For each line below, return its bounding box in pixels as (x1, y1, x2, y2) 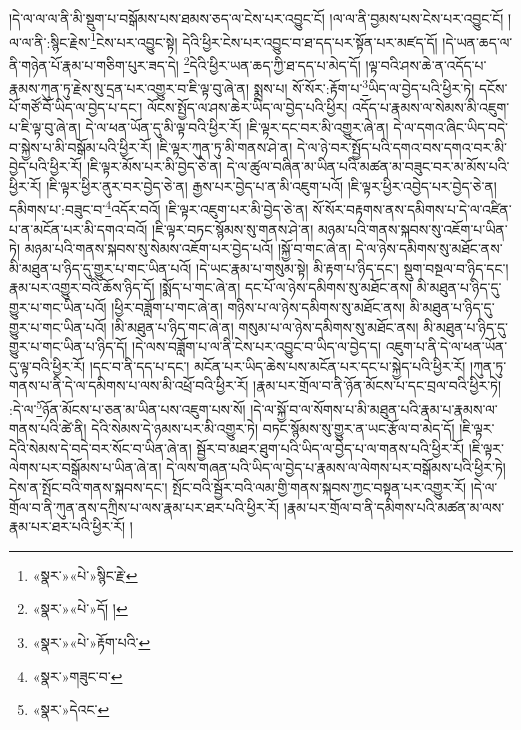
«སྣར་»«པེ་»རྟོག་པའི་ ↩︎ (32, 631, 151, 652)
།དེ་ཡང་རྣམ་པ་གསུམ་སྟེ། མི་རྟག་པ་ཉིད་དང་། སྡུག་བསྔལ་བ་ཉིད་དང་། (196, 257, 509, 278)
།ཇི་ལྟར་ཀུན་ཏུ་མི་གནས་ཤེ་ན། (156, 136, 293, 157)
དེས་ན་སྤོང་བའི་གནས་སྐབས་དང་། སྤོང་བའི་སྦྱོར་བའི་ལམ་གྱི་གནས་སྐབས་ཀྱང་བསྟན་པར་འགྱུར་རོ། (9, 476, 467, 497)
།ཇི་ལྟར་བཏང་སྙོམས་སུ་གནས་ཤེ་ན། (152, 218, 314, 239)
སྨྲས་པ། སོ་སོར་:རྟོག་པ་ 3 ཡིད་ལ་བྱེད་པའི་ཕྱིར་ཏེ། (253, 75, 475, 98)
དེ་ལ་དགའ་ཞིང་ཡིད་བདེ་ (393, 116, 509, 137)
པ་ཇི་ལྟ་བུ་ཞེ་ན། (9, 116, 81, 137)
